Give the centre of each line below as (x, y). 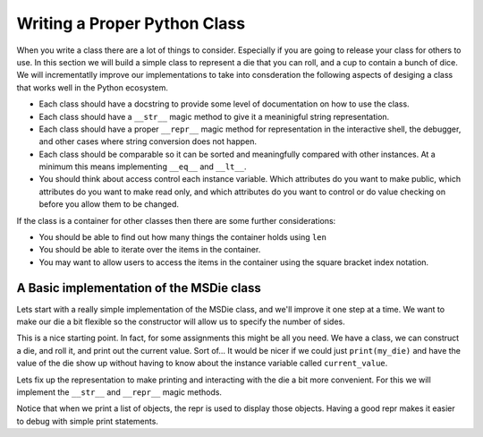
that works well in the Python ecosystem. (93, 87)
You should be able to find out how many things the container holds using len (182, 237)
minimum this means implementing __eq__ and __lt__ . (143, 167)
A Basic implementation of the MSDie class (139, 288)
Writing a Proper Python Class (131, 23)
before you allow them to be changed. (109, 204)
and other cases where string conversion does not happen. (148, 141)
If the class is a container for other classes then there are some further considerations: (176, 220)
